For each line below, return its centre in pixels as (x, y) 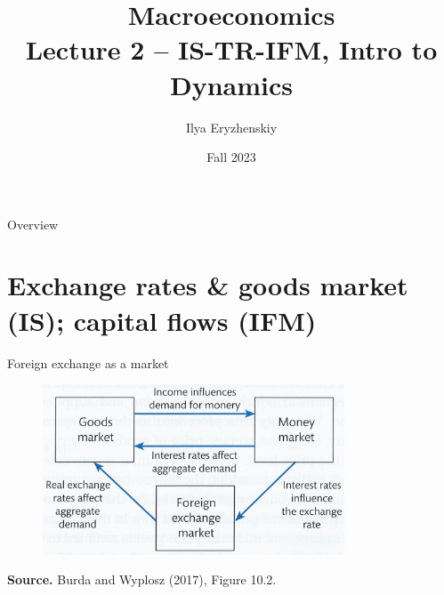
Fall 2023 (231, 157)
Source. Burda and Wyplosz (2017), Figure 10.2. (142, 579)
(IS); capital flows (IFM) (162, 320)
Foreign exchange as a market (88, 362)
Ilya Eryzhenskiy (231, 127)
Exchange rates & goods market (208, 285)
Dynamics (231, 84)
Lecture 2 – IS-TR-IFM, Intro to (231, 49)
